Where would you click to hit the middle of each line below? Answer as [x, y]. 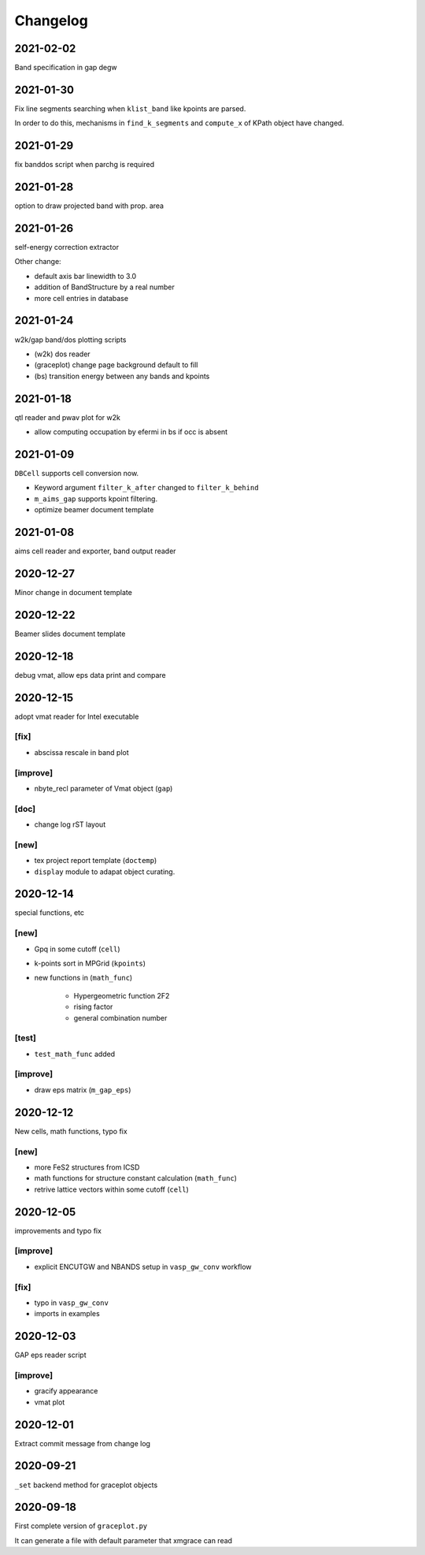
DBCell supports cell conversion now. [77, 473]
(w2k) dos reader [62, 354]
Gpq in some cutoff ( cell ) [78, 949]
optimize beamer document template [94, 510]
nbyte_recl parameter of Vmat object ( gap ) [103, 788]
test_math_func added [75, 1054]
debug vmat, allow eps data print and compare [91, 675]
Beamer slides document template [70, 634]
